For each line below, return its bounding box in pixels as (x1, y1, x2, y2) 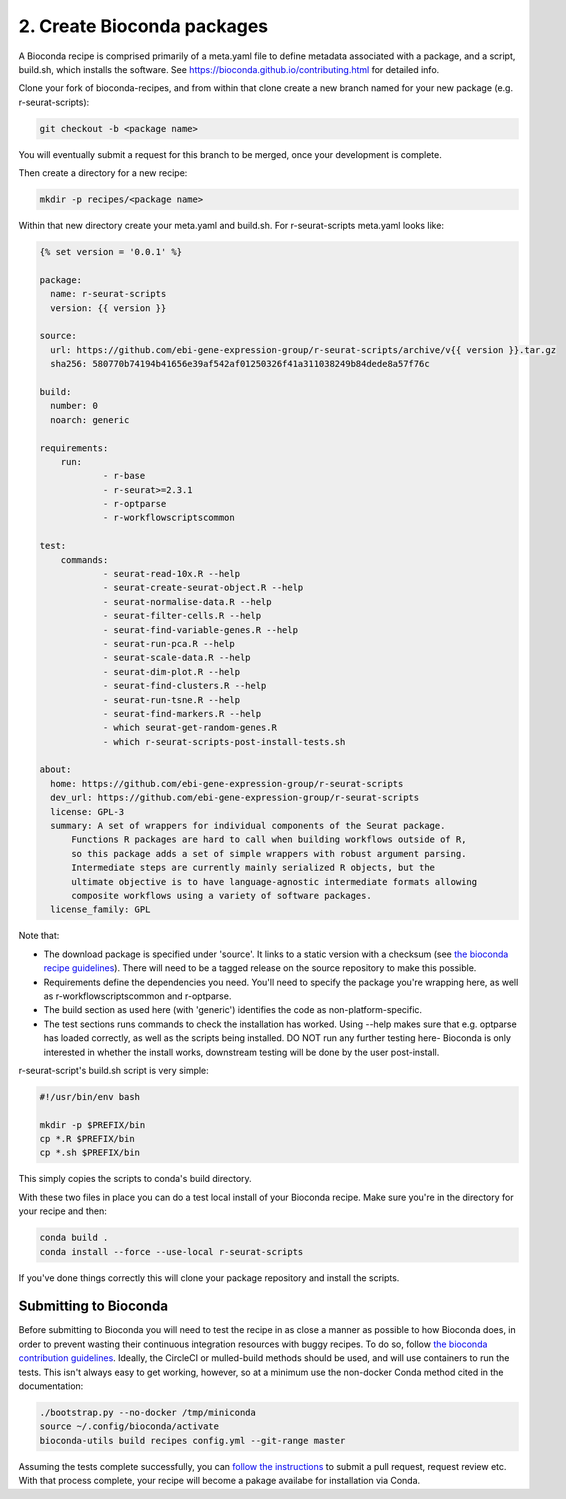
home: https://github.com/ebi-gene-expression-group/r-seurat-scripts (50, 778, 404, 789)
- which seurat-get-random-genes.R (102, 722, 277, 734)
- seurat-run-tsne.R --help (102, 694, 240, 705)
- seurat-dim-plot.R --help (102, 666, 240, 677)
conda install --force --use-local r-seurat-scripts (39, 1246, 304, 1257)
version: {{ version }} (50, 302, 167, 314)
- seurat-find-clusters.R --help (102, 680, 267, 692)
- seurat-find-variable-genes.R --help (102, 624, 299, 635)
